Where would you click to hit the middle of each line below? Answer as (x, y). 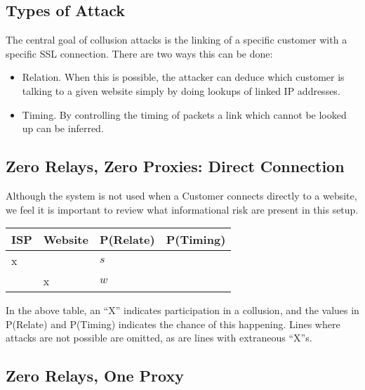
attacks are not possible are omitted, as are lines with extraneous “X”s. (159, 338)
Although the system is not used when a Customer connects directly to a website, (181, 195)
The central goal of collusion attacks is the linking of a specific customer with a (177, 40)
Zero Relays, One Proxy (95, 376)
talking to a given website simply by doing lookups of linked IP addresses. (181, 90)
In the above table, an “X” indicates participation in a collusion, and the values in (182, 310)
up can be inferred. (63, 128)
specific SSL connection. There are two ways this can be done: (139, 53)
